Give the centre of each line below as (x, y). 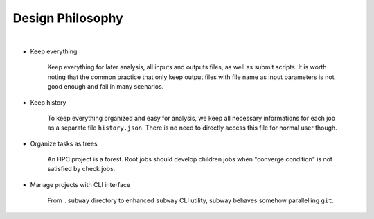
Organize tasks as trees (64, 143)
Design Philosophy (68, 18)
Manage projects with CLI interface (80, 184)
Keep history (48, 102)
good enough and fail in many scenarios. (106, 87)
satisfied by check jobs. (81, 169)
